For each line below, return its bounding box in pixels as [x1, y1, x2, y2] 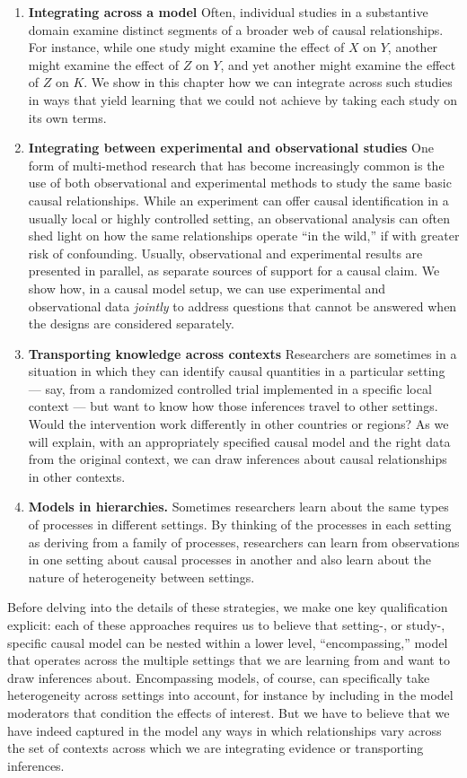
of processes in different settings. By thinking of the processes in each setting [28, 515, 452, 534]
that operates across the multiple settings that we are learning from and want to [7, 651, 450, 669]
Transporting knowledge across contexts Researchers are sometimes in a [28, 344, 457, 363]
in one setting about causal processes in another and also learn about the [28, 550, 431, 569]
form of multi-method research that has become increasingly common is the [28, 155, 445, 174]
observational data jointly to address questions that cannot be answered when [28, 296, 457, 315]
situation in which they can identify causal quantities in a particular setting [28, 362, 445, 380]
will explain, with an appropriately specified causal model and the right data [28, 432, 451, 450]
